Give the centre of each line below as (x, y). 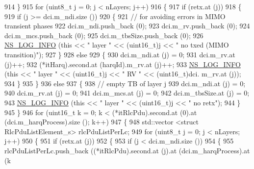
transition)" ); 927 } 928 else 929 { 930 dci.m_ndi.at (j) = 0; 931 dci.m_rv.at (120, 54)
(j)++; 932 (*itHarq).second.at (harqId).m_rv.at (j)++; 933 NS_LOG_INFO (123, 64)
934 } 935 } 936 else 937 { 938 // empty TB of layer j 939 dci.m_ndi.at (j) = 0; (125, 83)
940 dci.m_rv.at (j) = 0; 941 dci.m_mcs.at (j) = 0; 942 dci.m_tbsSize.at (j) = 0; (127, 93)
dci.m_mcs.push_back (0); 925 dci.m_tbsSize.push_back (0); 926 (104, 35)
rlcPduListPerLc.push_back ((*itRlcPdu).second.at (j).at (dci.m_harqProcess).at (127, 150)
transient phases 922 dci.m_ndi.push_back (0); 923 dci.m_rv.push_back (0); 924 (127, 26)
